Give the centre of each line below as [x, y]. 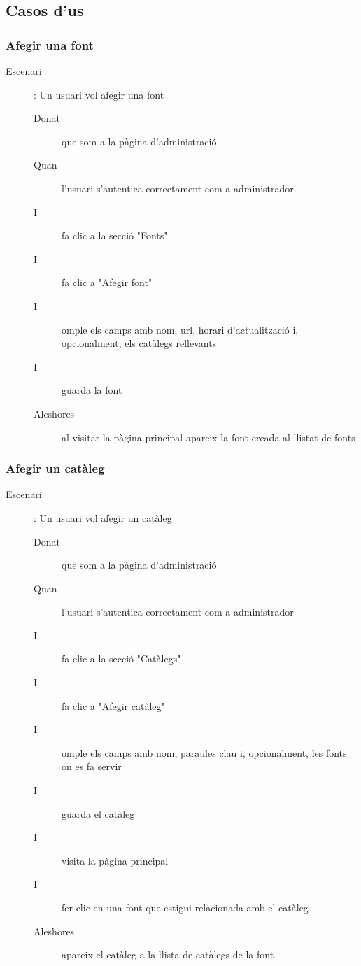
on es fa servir [92, 766]
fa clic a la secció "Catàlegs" [121, 659]
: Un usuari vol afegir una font [99, 94]
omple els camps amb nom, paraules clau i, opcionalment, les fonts [204, 752]
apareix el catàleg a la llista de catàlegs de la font [168, 954]
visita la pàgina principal [115, 860]
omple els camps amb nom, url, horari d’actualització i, [180, 329]
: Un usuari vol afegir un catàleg [103, 517]
